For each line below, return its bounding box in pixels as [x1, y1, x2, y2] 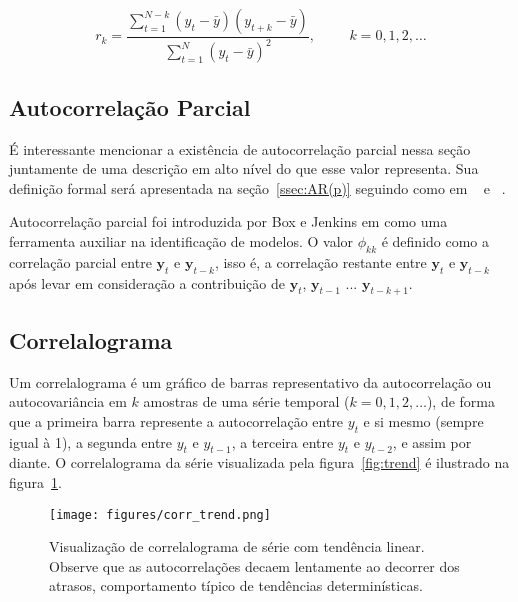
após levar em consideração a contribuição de [9, 272, 285, 293]
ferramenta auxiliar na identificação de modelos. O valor [9, 230, 354, 251]
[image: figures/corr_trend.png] [49, 507, 271, 522]
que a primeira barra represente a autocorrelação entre [9, 410, 344, 431]
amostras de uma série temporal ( [143, 391, 350, 412]
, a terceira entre [231, 431, 334, 452]
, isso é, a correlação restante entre [214, 251, 427, 272]
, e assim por [392, 431, 472, 452]
